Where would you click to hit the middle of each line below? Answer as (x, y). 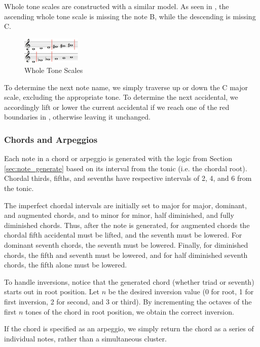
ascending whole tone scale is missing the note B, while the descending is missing (130, 16)
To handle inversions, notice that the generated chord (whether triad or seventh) (129, 281)
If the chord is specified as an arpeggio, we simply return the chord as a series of (129, 329)
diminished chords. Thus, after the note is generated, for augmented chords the (127, 225)
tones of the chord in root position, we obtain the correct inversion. (129, 311)
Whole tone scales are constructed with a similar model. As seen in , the (117, 6)
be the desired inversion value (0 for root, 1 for (181, 292)
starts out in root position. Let (52, 292)
